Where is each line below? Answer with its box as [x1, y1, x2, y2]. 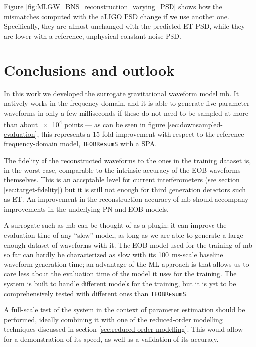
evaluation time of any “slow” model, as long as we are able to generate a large [4, 229, 243, 240]
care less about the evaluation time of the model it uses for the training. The [4, 268, 237, 279]
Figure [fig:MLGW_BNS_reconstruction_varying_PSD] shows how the [4, 1, 222, 11]
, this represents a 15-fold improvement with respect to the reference [37, 129, 244, 139]
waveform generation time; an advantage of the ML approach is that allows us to [4, 259, 249, 269]
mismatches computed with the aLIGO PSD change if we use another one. [4, 11, 229, 21]
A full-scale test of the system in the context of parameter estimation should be [4, 304, 245, 315]
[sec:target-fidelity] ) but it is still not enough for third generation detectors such [4, 184, 246, 194]
